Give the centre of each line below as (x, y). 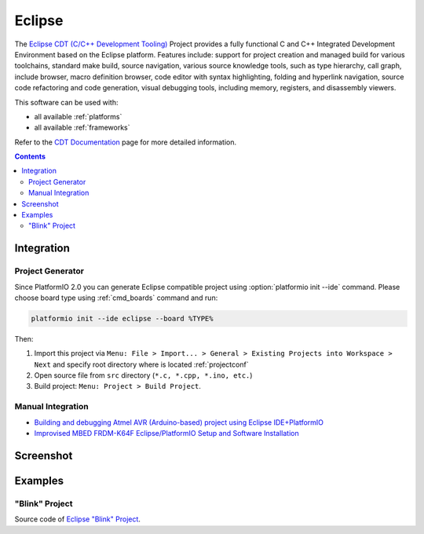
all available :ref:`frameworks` (82, 128)
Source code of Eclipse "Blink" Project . (78, 519)
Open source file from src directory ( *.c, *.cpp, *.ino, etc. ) (143, 375)
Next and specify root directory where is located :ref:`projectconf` (141, 364)
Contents (30, 156)
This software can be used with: (66, 102)
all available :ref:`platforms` (78, 116)
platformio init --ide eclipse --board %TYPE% (122, 318)
